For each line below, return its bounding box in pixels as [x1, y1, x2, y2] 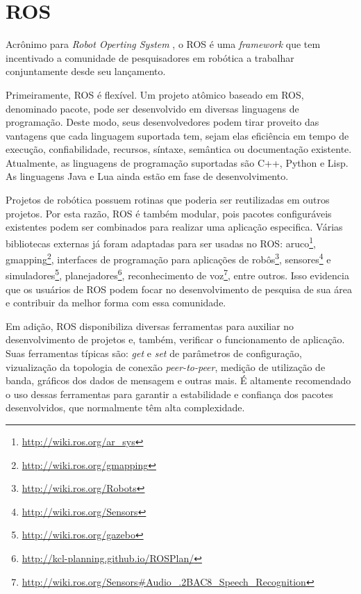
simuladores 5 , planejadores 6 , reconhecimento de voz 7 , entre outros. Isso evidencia [6, 266, 349, 282]
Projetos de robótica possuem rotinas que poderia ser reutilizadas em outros [6, 192, 330, 207]
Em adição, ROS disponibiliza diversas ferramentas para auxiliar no [6, 318, 294, 333]
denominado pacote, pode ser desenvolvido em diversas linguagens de [6, 101, 299, 115]
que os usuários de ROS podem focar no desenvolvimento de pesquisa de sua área [6, 281, 352, 296]
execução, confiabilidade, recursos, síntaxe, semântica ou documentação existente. [6, 142, 352, 156]
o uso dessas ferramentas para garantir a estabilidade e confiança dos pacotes [6, 386, 333, 401]
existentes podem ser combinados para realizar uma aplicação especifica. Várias [6, 220, 343, 234]
